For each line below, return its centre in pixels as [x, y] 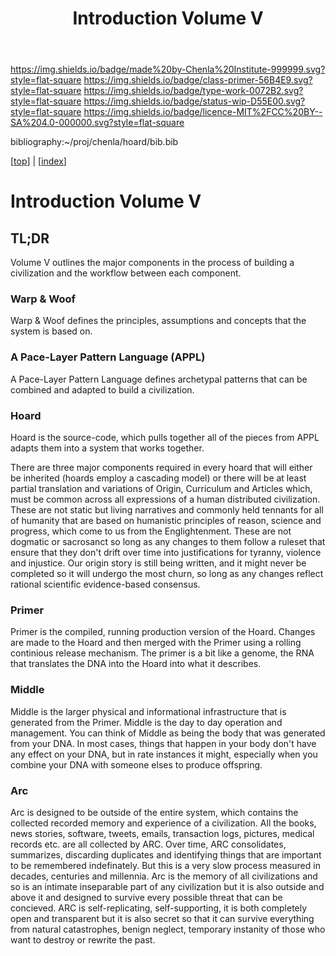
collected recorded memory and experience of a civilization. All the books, [163, 823]
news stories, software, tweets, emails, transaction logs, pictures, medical [162, 833]
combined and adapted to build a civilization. [102, 389]
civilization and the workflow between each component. [126, 273]
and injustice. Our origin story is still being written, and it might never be [158, 563]
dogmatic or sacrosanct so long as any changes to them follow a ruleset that [168, 542]
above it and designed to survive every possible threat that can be [146, 897]
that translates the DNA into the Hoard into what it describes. [136, 664]
